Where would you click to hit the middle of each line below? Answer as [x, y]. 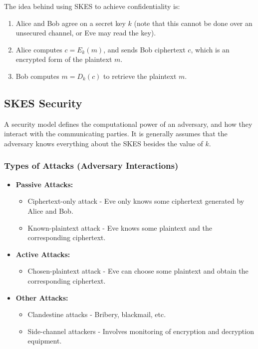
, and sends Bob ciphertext [144, 49]
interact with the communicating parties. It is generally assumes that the [116, 134]
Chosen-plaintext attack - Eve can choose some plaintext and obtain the [138, 271]
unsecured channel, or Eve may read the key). [86, 33]
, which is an [210, 49]
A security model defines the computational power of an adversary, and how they [128, 124]
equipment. [45, 341]
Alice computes [39, 49]
